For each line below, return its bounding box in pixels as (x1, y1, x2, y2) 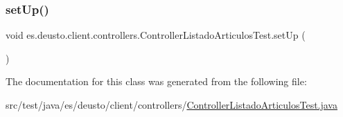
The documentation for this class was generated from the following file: (6, 74, 307, 89)
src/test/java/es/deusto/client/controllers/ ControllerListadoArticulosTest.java (6, 98, 337, 111)
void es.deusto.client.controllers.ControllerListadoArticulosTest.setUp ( (6, 28, 306, 42)
